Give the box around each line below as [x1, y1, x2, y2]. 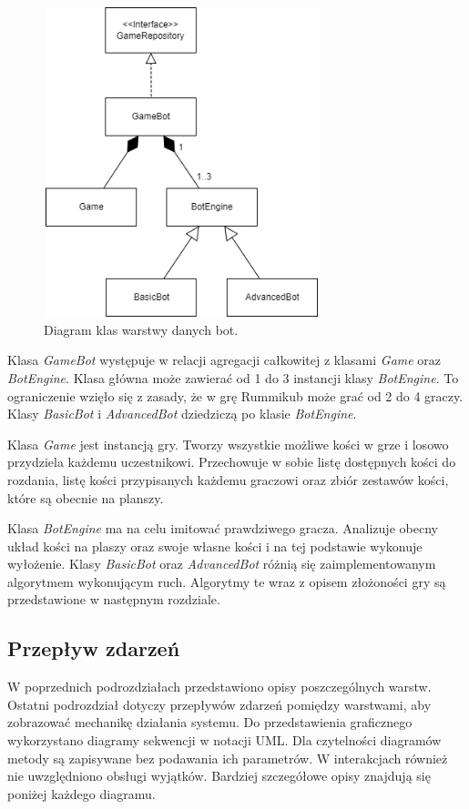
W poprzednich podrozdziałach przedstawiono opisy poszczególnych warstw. [7, 677, 432, 696]
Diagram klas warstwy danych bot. [44, 319, 239, 339]
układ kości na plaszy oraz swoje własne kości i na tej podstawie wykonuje [7, 536, 423, 555]
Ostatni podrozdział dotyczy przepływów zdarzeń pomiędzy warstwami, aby [7, 694, 432, 713]
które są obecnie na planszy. [7, 488, 164, 507]
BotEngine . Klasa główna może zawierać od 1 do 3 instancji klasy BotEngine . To [7, 368, 459, 387]
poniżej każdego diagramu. [7, 784, 156, 803]
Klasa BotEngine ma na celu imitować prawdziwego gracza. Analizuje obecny [7, 519, 438, 538]
